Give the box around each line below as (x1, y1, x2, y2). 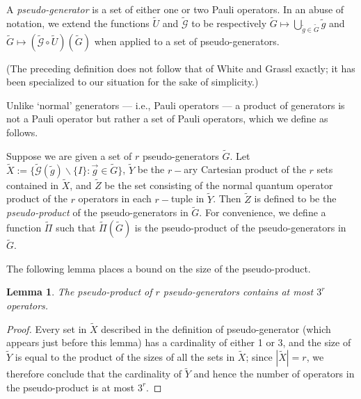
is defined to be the (254, 191, 337, 206)
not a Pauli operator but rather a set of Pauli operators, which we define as (6, 111, 328, 126)
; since (246, 350, 273, 364)
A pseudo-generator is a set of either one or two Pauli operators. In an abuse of (6, 2, 344, 16)
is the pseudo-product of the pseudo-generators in (134, 220, 346, 235)
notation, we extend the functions (6, 15, 150, 30)
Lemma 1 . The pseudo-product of (6, 284, 152, 299)
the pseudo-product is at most (6, 380, 135, 394)
